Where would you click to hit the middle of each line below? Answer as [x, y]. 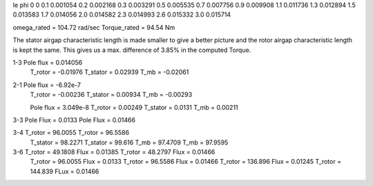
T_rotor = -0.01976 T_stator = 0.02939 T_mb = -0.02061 [109, 72]
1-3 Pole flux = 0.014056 [48, 62]
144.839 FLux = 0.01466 [65, 171]
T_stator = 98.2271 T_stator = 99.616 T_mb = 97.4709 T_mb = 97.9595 [129, 142]
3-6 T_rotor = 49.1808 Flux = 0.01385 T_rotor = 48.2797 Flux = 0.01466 [114, 152]
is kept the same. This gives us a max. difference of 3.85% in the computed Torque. [132, 50]
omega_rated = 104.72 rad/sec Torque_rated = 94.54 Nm [94, 27]
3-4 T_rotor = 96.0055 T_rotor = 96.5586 [71, 133]
